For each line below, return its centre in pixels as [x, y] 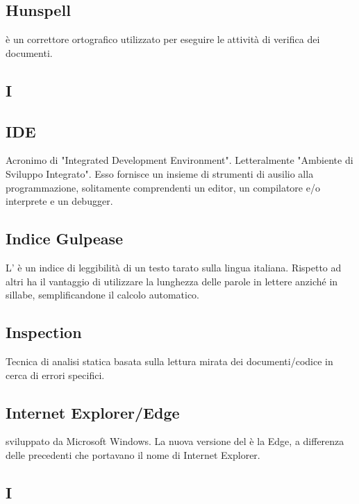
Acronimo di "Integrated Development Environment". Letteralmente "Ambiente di [179, 160]
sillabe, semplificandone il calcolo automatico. [102, 295]
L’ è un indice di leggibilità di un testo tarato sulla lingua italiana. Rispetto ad [174, 267]
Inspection [44, 332]
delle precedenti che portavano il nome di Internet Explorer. [133, 454]
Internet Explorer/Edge [93, 412]
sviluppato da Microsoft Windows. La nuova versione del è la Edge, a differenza [175, 441]
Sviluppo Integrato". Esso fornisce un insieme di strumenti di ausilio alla [160, 173]
